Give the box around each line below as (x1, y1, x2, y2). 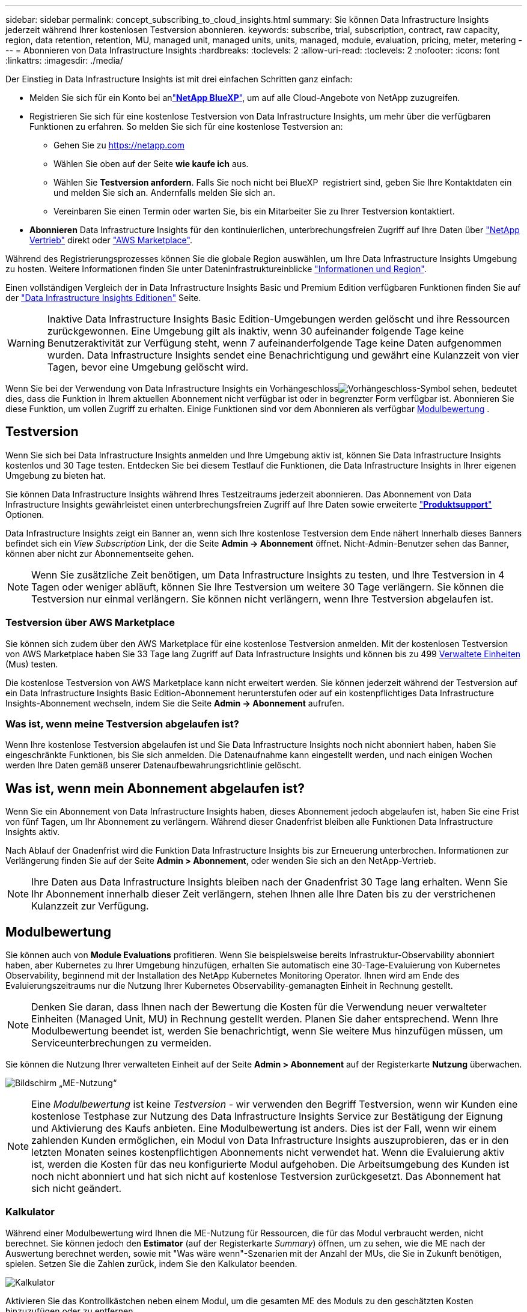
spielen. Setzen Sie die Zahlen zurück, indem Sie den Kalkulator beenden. (5, 1258, 297, 1269)
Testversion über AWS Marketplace (5, 616, 175, 629)
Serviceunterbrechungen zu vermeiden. (31, 1037, 212, 1049)
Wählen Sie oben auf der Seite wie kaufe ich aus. (53, 159, 249, 169)
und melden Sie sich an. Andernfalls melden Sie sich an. (53, 187, 276, 198)
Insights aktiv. (5, 827, 60, 837)
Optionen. (5, 509, 44, 520)
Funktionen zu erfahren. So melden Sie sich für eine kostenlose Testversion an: (29, 121, 343, 132)
